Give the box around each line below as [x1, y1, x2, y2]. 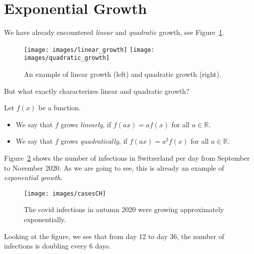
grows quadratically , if [60, 136, 127, 146]
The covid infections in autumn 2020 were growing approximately [24, 204, 224, 215]
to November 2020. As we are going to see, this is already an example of [4, 162, 224, 173]
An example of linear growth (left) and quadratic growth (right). [24, 69, 222, 79]
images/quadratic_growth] [24, 54, 110, 62]
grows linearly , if [60, 119, 112, 129]
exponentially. [24, 214, 66, 225]
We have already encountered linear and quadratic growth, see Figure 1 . [4, 27, 225, 37]
